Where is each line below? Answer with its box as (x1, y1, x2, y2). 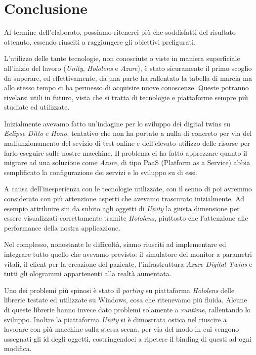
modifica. (4, 343, 32, 354)
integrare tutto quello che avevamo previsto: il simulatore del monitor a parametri (4, 249, 252, 259)
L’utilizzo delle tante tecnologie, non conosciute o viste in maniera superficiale (4, 53, 240, 63)
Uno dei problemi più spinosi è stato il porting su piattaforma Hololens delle (4, 285, 235, 295)
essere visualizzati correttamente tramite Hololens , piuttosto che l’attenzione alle (4, 213, 248, 223)
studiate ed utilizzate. (4, 102, 70, 112)
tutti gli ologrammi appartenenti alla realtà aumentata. (4, 268, 171, 279)
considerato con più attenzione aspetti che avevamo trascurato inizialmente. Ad (4, 193, 245, 204)
